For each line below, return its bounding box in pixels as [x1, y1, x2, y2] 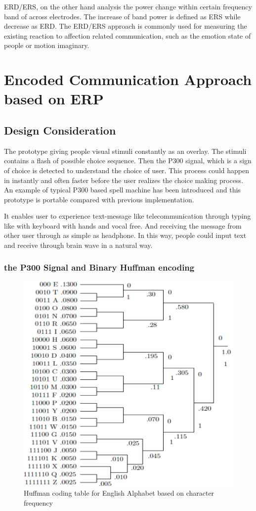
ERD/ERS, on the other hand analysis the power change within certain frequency [4, 1, 252, 11]
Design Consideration [4, 122, 116, 138]
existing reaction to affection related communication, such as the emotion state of [4, 30, 251, 41]
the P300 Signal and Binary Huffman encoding [4, 261, 195, 273]
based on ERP [4, 89, 104, 109]
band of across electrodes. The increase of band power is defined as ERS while [4, 11, 241, 21]
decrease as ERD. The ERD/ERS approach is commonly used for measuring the [4, 21, 247, 31]
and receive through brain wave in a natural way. [4, 240, 153, 250]
